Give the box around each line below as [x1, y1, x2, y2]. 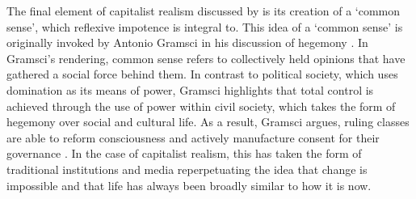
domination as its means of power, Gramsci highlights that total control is [6, 81, 374, 98]
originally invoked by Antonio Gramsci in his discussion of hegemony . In [6, 34, 368, 51]
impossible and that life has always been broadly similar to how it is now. [6, 176, 372, 193]
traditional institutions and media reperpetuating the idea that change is [6, 160, 368, 177]
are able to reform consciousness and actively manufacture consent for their [6, 129, 380, 146]
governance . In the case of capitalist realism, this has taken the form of [6, 145, 362, 162]
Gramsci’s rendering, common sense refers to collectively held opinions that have [6, 49, 405, 66]
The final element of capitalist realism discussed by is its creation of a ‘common [6, 2, 401, 19]
